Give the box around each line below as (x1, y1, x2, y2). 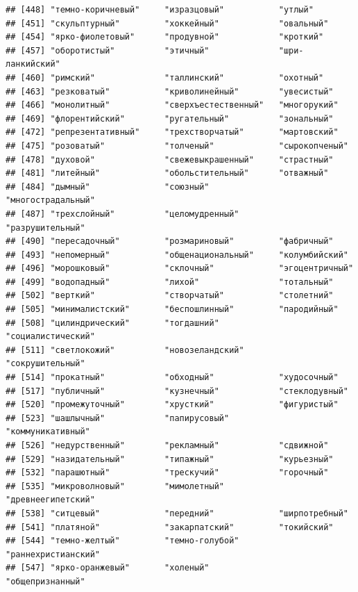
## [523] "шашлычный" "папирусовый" (6, 413, 230, 423)
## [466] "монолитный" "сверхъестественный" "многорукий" (6, 100, 339, 110)
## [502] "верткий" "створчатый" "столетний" (6, 290, 334, 301)
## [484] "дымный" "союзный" (6, 181, 210, 192)
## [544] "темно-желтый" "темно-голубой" (6, 536, 239, 546)
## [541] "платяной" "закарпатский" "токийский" (6, 522, 334, 532)
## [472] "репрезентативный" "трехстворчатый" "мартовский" (6, 127, 339, 138)
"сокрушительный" (6, 359, 85, 369)
